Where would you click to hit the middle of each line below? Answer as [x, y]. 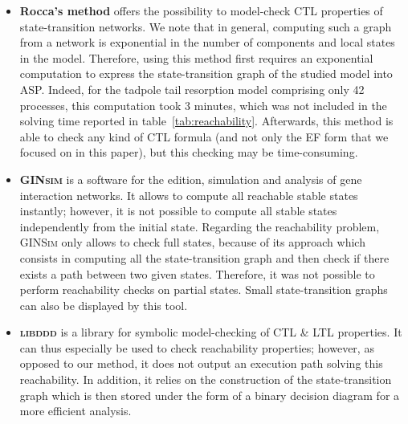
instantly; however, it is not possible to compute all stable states [178, 211]
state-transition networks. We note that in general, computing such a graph [206, 26]
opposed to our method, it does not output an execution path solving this [201, 363]
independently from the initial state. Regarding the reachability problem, [200, 226]
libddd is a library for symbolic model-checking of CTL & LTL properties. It [211, 332]
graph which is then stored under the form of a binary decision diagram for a [210, 395]
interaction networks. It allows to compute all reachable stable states [189, 195]
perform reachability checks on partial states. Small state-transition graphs [204, 289]
